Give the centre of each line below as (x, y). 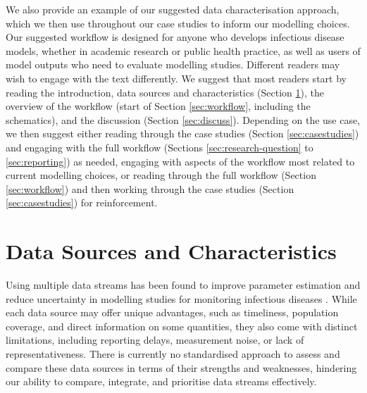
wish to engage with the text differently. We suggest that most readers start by (176, 78)
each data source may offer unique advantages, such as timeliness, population (172, 312)
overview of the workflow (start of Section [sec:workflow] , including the (158, 106)
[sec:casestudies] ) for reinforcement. (82, 202)
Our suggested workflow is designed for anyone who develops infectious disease (175, 37)
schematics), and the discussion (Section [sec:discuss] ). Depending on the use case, (183, 119)
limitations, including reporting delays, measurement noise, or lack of (155, 340)
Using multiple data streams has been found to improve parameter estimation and (183, 285)
